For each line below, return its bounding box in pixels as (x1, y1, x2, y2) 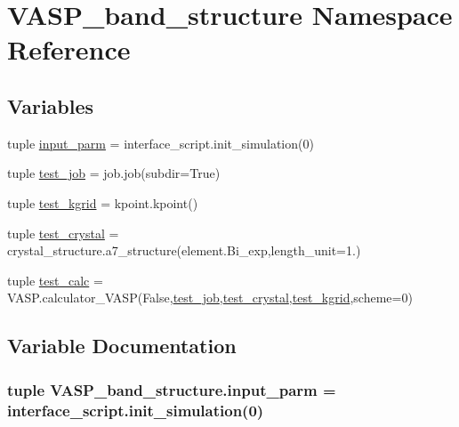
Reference (7, 31, 131, 68)
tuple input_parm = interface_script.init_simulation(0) (7, 133, 314, 152)
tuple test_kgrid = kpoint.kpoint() (7, 193, 198, 212)
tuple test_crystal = (7, 223, 119, 242)
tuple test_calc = (7, 270, 103, 289)
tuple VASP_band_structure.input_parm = (7, 378, 336, 400)
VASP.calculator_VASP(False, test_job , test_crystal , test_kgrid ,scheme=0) (7, 288, 413, 307)
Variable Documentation (7, 332, 237, 359)
